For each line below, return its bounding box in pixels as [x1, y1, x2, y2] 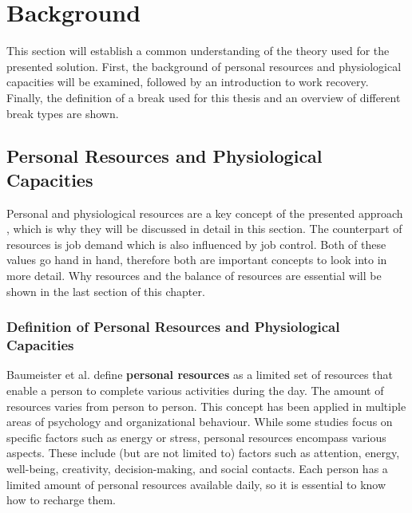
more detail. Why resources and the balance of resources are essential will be [6, 267, 382, 284]
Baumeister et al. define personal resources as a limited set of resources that [6, 366, 393, 383]
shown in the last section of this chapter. [6, 282, 205, 299]
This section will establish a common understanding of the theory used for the [6, 42, 390, 59]
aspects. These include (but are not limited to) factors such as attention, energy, [6, 444, 400, 461]
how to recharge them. [6, 491, 116, 508]
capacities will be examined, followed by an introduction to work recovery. [6, 73, 369, 90]
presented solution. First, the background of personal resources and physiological [6, 57, 402, 74]
